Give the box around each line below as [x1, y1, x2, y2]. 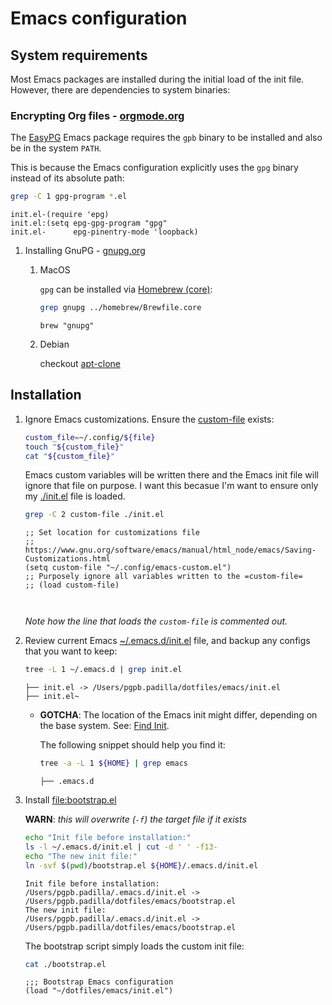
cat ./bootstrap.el [24, 959, 107, 969]
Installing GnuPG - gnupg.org [24, 245, 146, 257]
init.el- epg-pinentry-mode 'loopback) [10, 227, 199, 237]
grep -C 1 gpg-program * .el [10, 192, 128, 202]
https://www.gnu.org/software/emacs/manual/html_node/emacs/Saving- [24, 545, 317, 556]
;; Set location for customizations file [24, 528, 200, 538]
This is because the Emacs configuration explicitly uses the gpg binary [10, 162, 299, 174]
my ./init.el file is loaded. [24, 490, 126, 502]
